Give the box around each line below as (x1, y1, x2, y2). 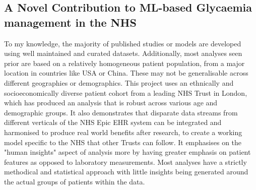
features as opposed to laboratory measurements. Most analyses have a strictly (4, 156, 247, 167)
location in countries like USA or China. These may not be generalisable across (4, 68, 248, 78)
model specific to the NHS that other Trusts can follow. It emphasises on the (4, 137, 242, 147)
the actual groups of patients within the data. (4, 176, 145, 186)
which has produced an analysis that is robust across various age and (4, 97, 218, 108)
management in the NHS (4, 14, 137, 30)
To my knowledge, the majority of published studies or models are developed (4, 38, 241, 48)
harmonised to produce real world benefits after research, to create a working (4, 126, 242, 137)
